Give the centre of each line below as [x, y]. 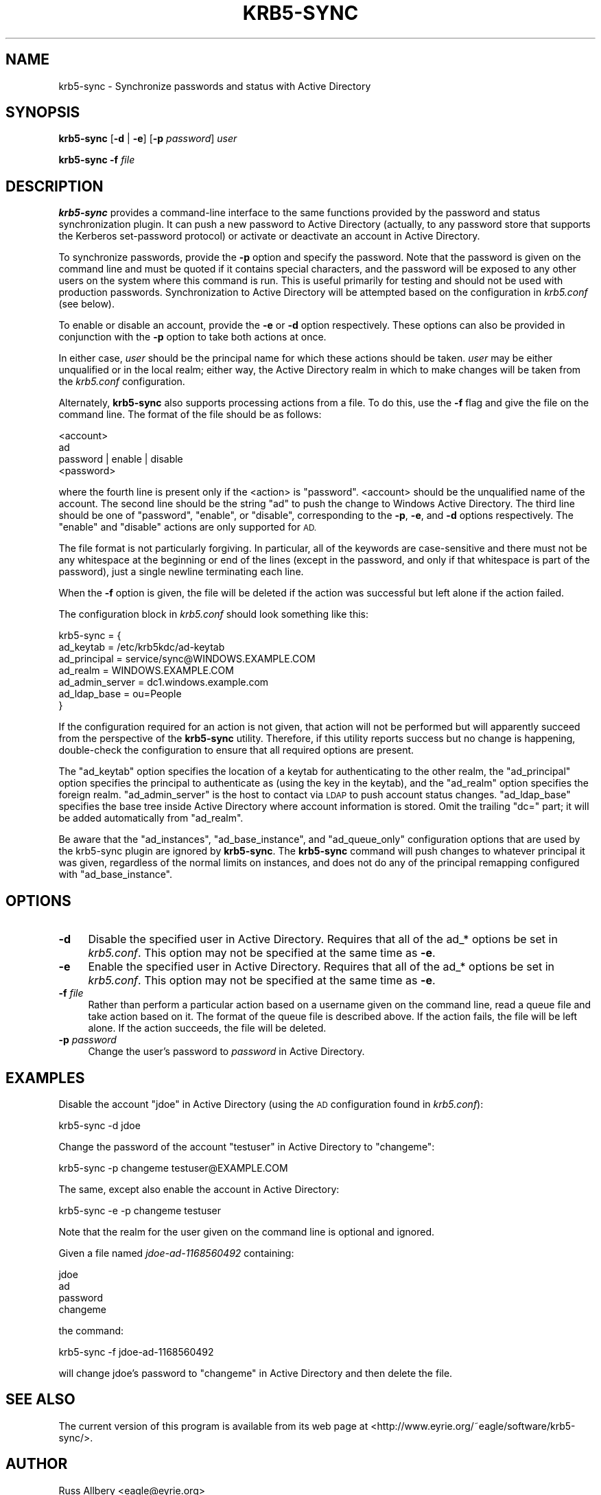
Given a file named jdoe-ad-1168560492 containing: [176, 1253]
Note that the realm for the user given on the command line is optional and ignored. [247, 1231]
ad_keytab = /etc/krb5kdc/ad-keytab [142, 647]
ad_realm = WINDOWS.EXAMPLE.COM [146, 671]
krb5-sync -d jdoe [99, 1125]
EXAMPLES [45, 1078]
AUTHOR [37, 1464]
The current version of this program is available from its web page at [213, 1426]
